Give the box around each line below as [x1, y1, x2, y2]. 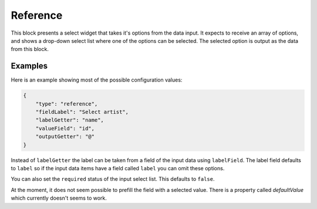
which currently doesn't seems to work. [11, 194, 107, 202]
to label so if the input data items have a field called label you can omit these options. [11, 164, 225, 171]
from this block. [11, 46, 49, 53]
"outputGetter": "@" [35, 133, 95, 140]
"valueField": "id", [35, 125, 95, 132]
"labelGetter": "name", [35, 117, 104, 123]
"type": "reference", [35, 100, 98, 107]
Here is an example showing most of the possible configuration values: [11, 76, 183, 83]
